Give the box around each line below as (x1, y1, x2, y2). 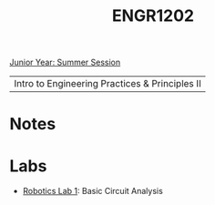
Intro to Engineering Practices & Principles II (14, 77, 202, 90)
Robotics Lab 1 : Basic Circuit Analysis (22, 186, 164, 197)
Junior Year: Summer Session (9, 56, 121, 68)
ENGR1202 (112, 5, 194, 26)
